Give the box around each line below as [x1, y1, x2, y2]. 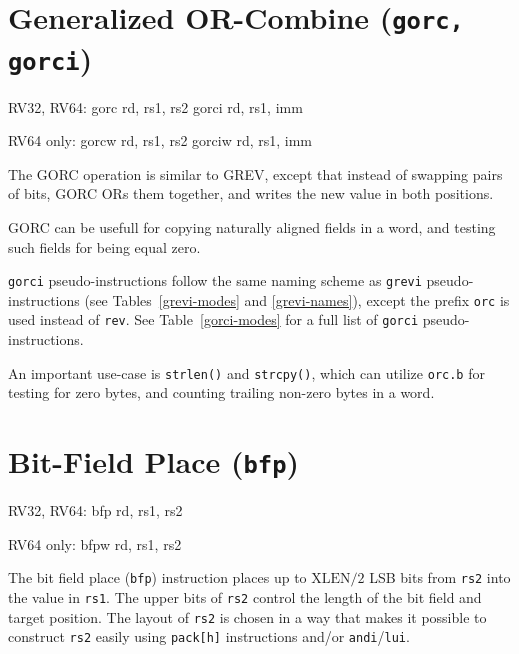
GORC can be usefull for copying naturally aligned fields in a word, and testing [8, 216, 496, 237]
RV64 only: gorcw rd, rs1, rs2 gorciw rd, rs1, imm [8, 130, 313, 151]
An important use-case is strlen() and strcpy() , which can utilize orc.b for [8, 362, 485, 383]
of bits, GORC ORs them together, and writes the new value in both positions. [8, 183, 494, 204]
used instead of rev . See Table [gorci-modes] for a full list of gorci [8, 309, 419, 330]
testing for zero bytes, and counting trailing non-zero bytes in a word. [8, 382, 435, 403]
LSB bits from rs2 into [369, 567, 511, 588]
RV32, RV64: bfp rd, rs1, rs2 [8, 500, 183, 521]
